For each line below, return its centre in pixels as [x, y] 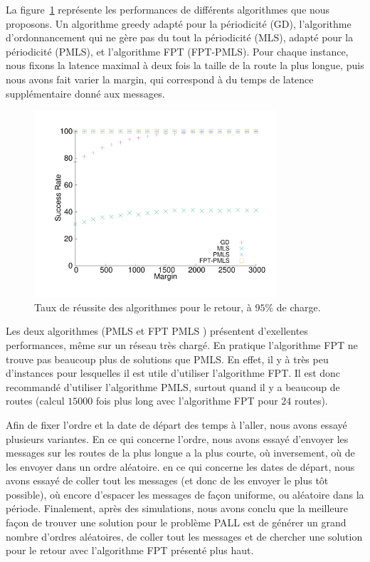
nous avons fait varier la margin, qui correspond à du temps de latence [160, 79]
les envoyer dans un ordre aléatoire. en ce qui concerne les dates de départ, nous [180, 466]
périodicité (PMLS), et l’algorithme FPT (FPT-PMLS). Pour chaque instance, [177, 51]
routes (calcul [35, 401]
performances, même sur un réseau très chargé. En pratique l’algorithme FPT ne [182, 344]
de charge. [298, 307]
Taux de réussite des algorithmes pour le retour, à [143, 307]
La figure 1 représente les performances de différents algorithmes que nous [168, 9]
